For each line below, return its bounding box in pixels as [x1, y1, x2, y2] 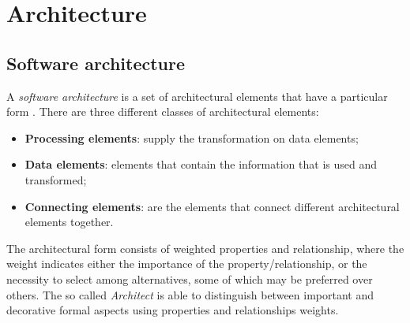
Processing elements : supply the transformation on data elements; [24, 129, 359, 146]
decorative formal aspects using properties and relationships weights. [6, 302, 339, 318]
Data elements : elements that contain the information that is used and [24, 156, 377, 173]
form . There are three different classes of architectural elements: [6, 103, 319, 120]
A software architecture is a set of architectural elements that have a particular [6, 87, 388, 104]
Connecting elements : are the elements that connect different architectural [24, 198, 400, 214]
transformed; [24, 171, 87, 187]
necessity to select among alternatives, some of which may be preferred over [6, 270, 373, 287]
